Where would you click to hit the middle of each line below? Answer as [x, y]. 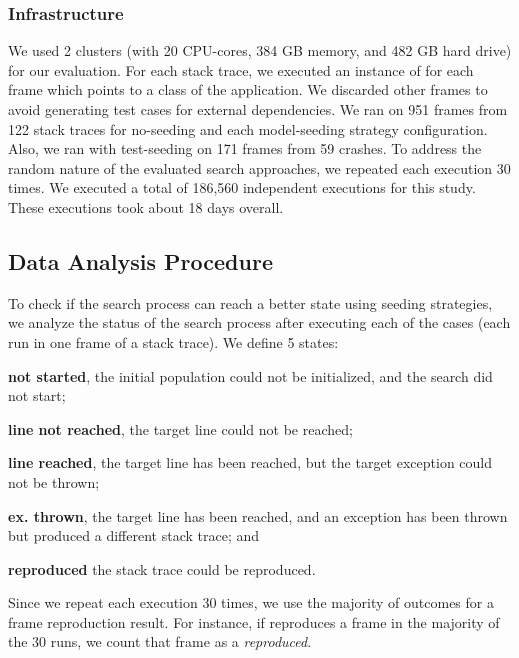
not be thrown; [54, 481]
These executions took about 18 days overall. [146, 206]
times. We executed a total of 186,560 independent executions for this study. [242, 187]
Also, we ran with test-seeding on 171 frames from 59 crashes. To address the [245, 148]
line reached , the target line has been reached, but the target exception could [250, 462]
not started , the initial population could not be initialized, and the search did [250, 375]
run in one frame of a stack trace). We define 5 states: [173, 341]
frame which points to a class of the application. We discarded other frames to [248, 89]
